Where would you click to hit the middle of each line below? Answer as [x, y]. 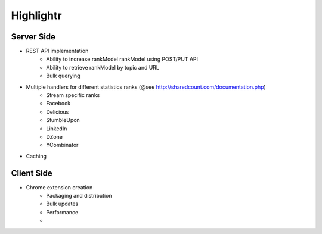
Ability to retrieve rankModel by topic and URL [103, 67]
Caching [36, 156]
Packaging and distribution [79, 196]
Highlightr [36, 15]
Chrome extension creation [59, 187]
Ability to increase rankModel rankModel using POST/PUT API [122, 59]
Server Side [33, 37]
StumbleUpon [63, 120]
